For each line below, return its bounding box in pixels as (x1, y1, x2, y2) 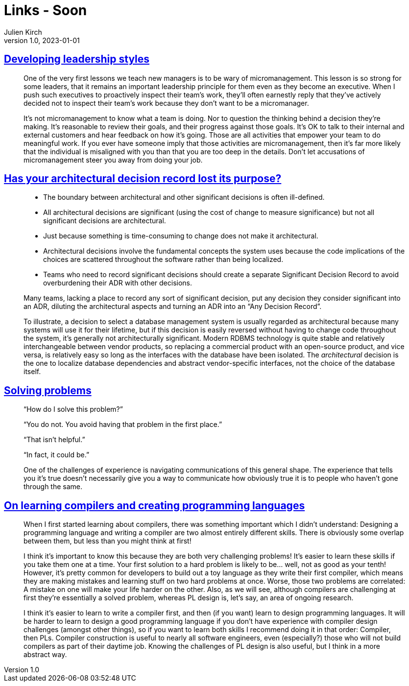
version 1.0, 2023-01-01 (4, 36, 80, 45)
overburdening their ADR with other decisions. (43, 279, 192, 287)
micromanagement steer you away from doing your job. (24, 155, 203, 164)
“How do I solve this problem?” (24, 405, 123, 414)
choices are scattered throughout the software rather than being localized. (43, 255, 284, 264)
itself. (24, 367, 41, 376)
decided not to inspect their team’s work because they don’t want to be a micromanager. (24, 98, 309, 107)
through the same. (24, 482, 83, 491)
